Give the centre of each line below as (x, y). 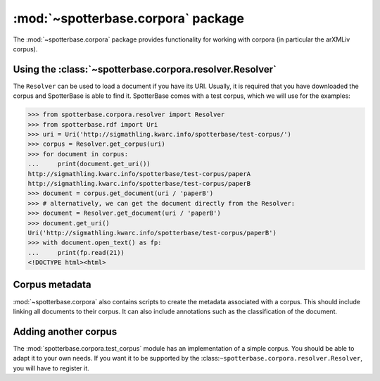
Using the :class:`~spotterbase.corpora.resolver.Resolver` (145, 69)
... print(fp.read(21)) (76, 252)
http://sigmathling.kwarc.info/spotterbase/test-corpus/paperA (139, 174)
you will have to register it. (51, 368)
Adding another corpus (65, 331)
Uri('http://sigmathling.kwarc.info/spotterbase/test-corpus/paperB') (152, 233)
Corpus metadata (52, 285)
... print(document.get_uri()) (89, 164)
